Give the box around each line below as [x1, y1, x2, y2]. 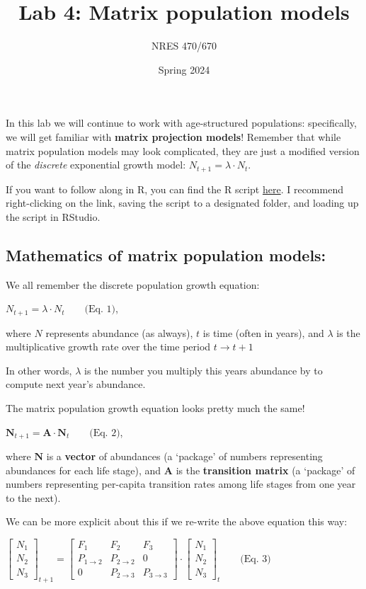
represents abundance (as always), [45, 325, 193, 340]
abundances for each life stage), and [6, 462, 161, 477]
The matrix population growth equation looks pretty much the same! [6, 400, 305, 415]
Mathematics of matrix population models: [6, 244, 326, 265]
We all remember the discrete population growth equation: [6, 277, 260, 292]
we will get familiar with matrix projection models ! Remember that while [6, 129, 341, 144]
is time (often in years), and [202, 325, 324, 340]
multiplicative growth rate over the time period [6, 339, 211, 354]
